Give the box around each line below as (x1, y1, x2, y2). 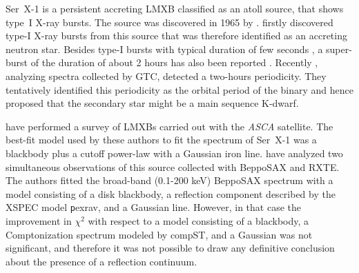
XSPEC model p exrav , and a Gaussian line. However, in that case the (6, 200, 301, 214)
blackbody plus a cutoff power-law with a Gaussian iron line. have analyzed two (6, 145, 343, 160)
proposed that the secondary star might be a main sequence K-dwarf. (6, 96, 299, 110)
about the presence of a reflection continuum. (6, 254, 197, 268)
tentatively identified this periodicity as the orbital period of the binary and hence (6, 82, 353, 97)
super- (326, 41, 352, 56)
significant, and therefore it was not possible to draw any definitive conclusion (6, 241, 335, 255)
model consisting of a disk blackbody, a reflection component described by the (6, 186, 336, 201)
